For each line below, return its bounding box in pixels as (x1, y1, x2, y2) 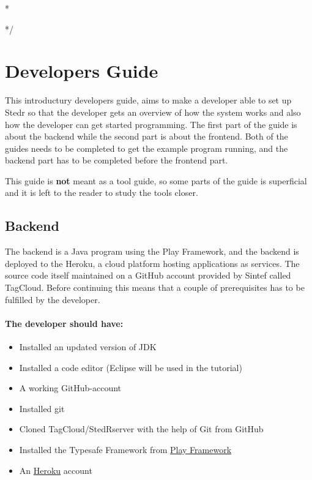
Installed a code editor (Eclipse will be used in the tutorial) (19, 361, 242, 373)
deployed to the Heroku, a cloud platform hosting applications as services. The (5, 257, 300, 269)
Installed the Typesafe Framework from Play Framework (19, 443, 232, 456)
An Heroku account (19, 463, 92, 476)
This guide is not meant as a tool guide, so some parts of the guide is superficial (5, 174, 307, 187)
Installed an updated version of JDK (19, 340, 157, 353)
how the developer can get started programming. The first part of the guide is (5, 118, 297, 130)
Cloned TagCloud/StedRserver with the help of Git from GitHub (19, 422, 264, 435)
